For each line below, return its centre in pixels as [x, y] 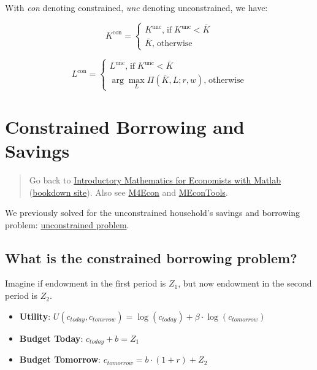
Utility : [35, 316]
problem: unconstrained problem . [67, 224]
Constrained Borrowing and [125, 126]
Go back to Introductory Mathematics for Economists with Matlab [155, 179]
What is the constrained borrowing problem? [151, 257]
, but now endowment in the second [245, 283]
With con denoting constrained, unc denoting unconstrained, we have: [136, 7]
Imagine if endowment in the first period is [86, 283]
